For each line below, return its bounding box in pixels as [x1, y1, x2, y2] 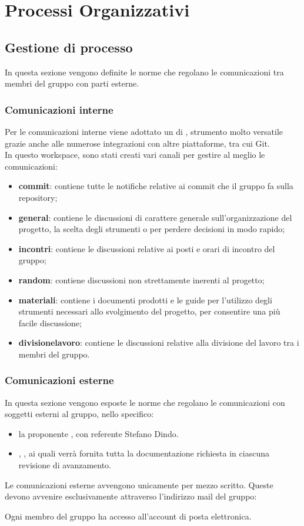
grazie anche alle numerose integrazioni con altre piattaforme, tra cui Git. [5, 137, 270, 149]
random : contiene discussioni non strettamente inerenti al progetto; [18, 273, 265, 286]
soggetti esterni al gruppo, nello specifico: [5, 408, 154, 420]
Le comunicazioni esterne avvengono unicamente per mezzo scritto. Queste [5, 478, 273, 491]
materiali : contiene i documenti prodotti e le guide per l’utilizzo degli [18, 293, 272, 306]
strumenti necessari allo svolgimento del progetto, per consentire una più [18, 305, 280, 317]
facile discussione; [18, 316, 82, 329]
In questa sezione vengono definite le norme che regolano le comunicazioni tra [5, 65, 284, 78]
